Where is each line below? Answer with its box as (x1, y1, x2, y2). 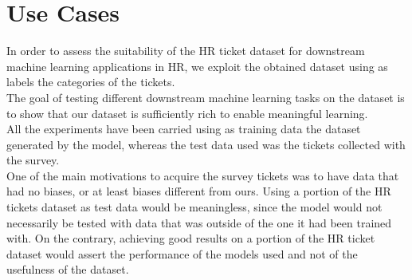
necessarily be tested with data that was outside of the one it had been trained (6, 214, 392, 231)
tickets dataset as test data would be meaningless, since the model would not (6, 199, 383, 215)
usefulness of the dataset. (6, 261, 129, 278)
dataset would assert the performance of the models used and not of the (6, 245, 358, 262)
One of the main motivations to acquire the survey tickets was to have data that (6, 167, 399, 183)
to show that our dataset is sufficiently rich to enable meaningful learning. (6, 105, 368, 121)
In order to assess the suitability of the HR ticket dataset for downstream (6, 42, 365, 59)
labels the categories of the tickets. (6, 73, 175, 90)
